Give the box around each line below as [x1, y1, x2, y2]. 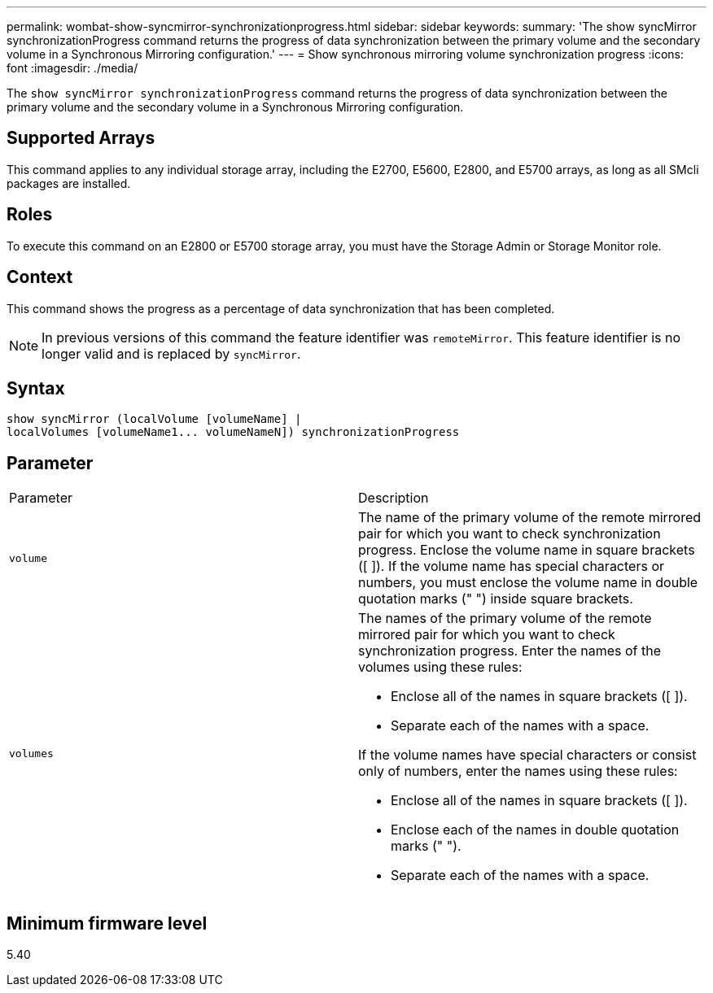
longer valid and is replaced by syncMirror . [42, 345, 301, 362]
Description [358, 490, 429, 507]
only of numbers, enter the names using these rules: [358, 763, 678, 780]
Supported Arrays [7, 128, 155, 149]
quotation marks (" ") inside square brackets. [358, 590, 633, 608]
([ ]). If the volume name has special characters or [358, 558, 664, 575]
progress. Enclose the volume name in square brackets [358, 542, 695, 559]
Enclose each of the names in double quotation [391, 821, 680, 838]
